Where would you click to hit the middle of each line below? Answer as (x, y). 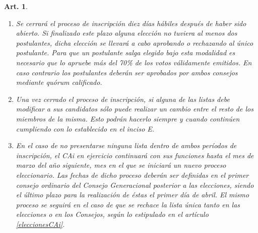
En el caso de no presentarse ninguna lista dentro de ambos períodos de (126, 145)
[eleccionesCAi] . (40, 224)
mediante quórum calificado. (59, 82)
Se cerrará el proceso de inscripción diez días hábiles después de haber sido (131, 23)
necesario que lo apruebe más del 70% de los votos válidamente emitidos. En (134, 62)
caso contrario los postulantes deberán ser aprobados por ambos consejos (127, 72)
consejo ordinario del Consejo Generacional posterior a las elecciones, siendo (135, 185)
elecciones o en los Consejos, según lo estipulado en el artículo (112, 214)
